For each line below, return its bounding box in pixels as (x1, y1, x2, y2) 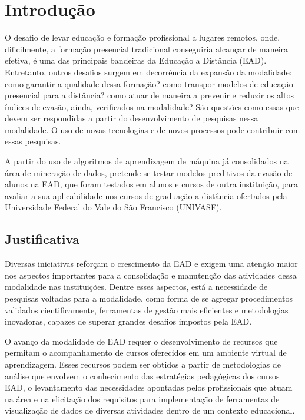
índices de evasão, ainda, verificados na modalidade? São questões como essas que (5, 100, 299, 113)
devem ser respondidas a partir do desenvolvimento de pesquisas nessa (5, 112, 258, 124)
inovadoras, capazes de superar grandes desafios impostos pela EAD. (5, 315, 252, 328)
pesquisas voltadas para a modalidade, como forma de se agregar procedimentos (5, 292, 293, 305)
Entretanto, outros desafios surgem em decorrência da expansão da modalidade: (5, 65, 292, 78)
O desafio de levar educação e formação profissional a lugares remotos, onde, (5, 31, 280, 44)
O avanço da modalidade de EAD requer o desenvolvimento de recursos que (5, 335, 278, 347)
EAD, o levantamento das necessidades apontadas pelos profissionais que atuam (5, 381, 293, 393)
